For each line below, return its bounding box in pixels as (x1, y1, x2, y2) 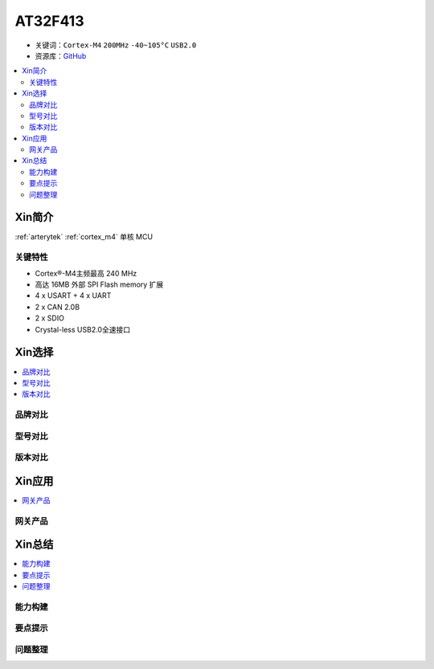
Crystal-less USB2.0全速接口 (35, 324, 131, 334)
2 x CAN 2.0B (35, 302, 80, 312)
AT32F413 (14, 12, 84, 30)
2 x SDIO (35, 313, 64, 323)
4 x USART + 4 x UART (35, 291, 112, 300)
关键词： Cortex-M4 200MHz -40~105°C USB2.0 (35, 40, 197, 50)
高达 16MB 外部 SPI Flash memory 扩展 (35, 279, 164, 289)
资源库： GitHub (35, 51, 87, 60)
